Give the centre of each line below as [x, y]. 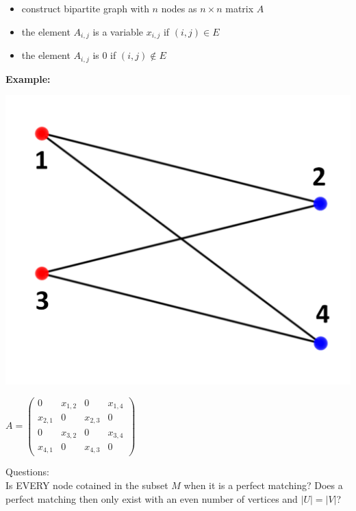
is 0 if [104, 55]
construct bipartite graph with [85, 8]
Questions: [27, 472]
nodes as [179, 8]
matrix [240, 8]
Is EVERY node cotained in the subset [87, 485]
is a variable [118, 31]
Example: [28, 78]
